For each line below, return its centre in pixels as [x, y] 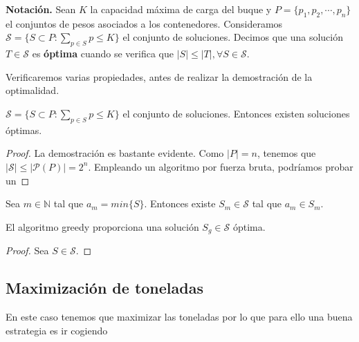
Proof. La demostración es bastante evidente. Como [115, 153]
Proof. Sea [27, 250]
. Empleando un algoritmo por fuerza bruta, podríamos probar [221, 166]
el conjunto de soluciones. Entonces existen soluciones [236, 113]
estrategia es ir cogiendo [57, 330]
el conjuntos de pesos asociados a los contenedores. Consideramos [144, 23]
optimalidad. [33, 90]
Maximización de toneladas [104, 288]
